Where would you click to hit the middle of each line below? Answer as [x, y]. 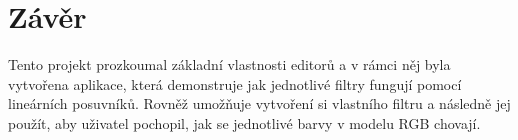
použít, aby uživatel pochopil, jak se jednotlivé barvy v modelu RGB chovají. [244, 122]
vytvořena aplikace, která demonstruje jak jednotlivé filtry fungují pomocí [235, 83]
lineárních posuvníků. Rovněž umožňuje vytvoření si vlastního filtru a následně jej [259, 103]
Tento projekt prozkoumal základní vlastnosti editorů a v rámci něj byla [229, 64]
